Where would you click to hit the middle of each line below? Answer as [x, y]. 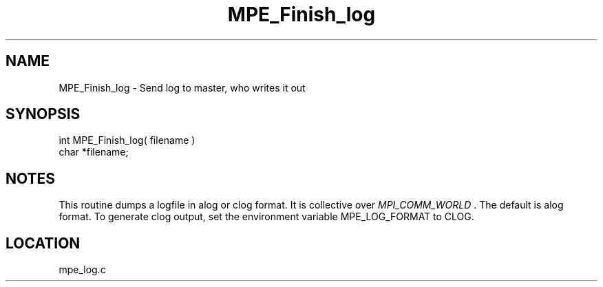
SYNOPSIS [43, 114]
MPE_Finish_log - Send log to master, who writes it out [182, 87]
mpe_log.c [82, 270]
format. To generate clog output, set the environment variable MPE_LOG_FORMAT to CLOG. [266, 217]
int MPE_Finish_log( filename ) [127, 140]
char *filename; [94, 152]
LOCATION [43, 243]
